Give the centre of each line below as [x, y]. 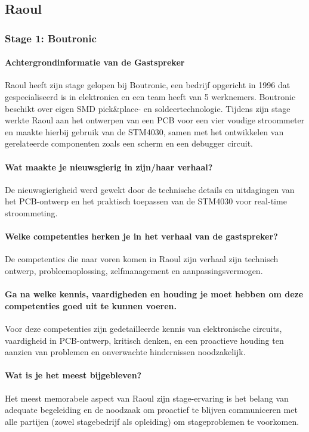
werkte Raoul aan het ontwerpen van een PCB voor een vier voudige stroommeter [155, 120]
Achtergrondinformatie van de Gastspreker [95, 62]
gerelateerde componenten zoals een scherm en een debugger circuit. [129, 143]
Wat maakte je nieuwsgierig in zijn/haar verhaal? [109, 167]
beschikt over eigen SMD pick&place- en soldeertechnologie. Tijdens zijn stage [148, 108]
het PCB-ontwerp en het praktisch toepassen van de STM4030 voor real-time [146, 201]
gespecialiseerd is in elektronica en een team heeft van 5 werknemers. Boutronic [150, 97]
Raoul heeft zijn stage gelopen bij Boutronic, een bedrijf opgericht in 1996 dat [148, 85]
